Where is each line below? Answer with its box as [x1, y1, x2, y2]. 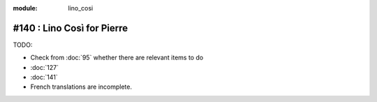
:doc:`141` [30, 73, 59, 82]
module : [13, 4, 38, 12]
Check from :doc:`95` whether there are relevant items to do [30, 53, 204, 62]
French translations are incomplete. [30, 82, 133, 91]
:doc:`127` [30, 63, 59, 71]
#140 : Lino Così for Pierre [13, 22, 128, 34]
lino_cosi [68, 4, 94, 12]
